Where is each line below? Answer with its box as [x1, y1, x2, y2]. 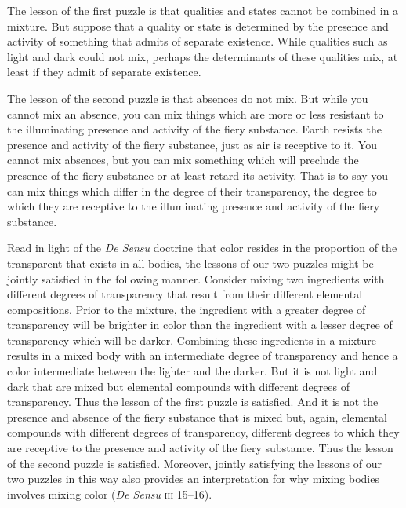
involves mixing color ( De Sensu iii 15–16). [7, 485, 212, 502]
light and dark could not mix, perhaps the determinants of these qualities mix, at [7, 48, 398, 64]
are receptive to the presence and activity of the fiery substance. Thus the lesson [7, 440, 393, 456]
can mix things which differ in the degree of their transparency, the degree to [7, 182, 377, 199]
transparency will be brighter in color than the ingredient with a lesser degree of [7, 316, 393, 333]
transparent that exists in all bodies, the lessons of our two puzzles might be [7, 254, 374, 271]
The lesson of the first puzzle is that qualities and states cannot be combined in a [7, 2, 399, 18]
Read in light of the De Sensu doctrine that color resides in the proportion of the [7, 239, 397, 256]
